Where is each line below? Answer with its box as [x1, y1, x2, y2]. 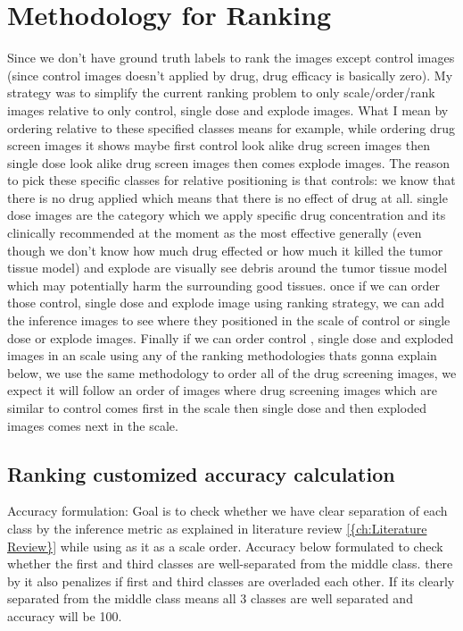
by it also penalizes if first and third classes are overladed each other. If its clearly [7, 571, 455, 590]
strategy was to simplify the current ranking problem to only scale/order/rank [7, 83, 435, 102]
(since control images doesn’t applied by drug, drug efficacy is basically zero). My [7, 65, 453, 84]
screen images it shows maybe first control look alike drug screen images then [7, 136, 430, 155]
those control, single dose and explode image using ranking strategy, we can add [7, 293, 445, 312]
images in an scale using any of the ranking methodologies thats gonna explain [7, 346, 437, 365]
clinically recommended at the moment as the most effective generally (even [7, 223, 422, 242]
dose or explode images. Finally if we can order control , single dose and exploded [7, 328, 454, 347]
